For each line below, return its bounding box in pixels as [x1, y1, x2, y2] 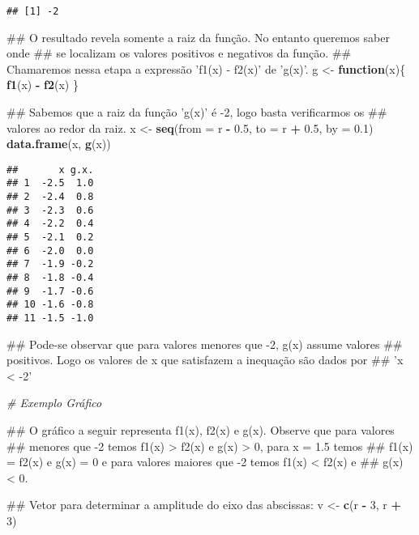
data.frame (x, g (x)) [6, 135, 111, 152]
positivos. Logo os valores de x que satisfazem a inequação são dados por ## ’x [6, 351, 404, 368]
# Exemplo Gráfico [6, 394, 102, 411]
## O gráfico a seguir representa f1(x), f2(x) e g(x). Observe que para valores [6, 422, 395, 439]
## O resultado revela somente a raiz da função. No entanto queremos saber [6, 28, 390, 45]
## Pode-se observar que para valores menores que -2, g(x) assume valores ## [6, 335, 403, 352]
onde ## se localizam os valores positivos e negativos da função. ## [6, 45, 352, 62]
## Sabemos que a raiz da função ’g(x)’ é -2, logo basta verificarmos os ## [6, 104, 387, 121]
